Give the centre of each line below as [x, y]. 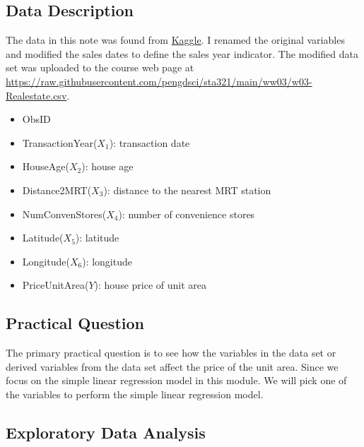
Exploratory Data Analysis [106, 432]
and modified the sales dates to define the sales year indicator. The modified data [182, 53]
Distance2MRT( [57, 190]
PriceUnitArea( [55, 285]
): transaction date [149, 142]
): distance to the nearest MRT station [187, 190]
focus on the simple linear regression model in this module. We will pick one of [176, 380]
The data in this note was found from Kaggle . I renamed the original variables [175, 40]
